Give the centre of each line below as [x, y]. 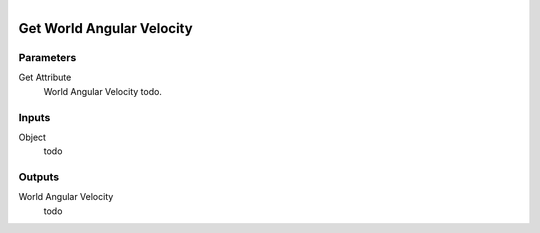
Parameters [47, 57]
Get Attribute [45, 77]
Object [32, 137]
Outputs [39, 177]
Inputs [34, 117]
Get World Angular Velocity [106, 28]
